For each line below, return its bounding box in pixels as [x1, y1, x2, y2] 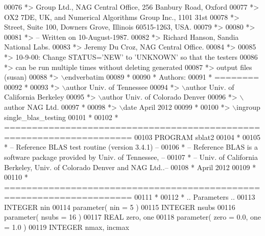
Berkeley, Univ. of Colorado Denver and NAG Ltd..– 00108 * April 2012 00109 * [4, 161, 256, 172]
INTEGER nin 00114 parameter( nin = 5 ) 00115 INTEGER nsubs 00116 [4, 201, 235, 212]
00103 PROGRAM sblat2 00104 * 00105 [134, 131, 261, 142]
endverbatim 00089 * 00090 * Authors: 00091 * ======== [65, 72, 259, 82]
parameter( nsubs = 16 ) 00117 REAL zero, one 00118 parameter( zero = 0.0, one [4, 211, 261, 222]
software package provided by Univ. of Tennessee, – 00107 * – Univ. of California [4, 151, 258, 162]
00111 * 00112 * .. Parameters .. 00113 [134, 192, 255, 202]
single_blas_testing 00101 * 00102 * [4, 111, 118, 122]
